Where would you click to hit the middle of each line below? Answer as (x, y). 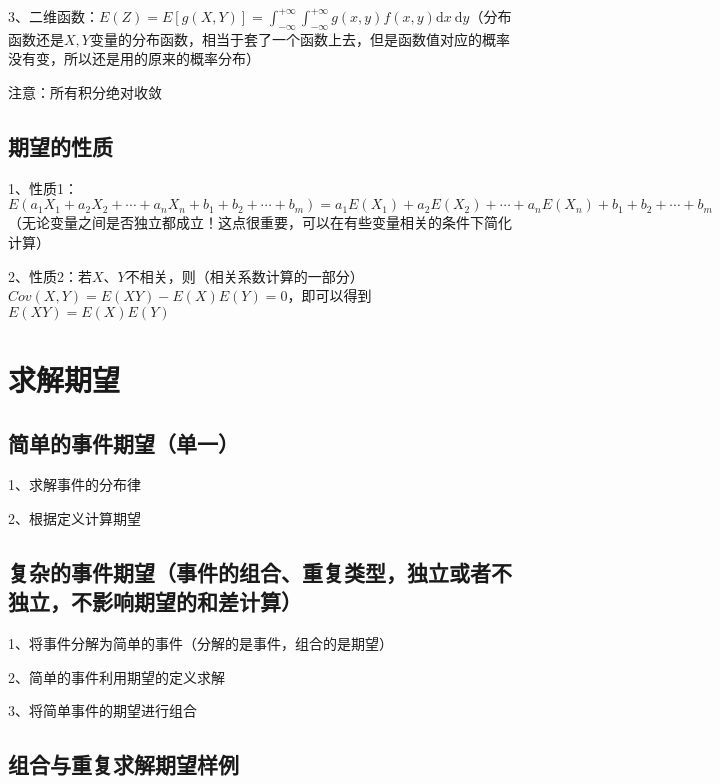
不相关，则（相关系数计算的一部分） (244, 275)
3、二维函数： (53, 16)
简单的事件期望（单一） (123, 442)
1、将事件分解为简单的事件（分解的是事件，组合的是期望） (200, 643)
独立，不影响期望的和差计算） (155, 601)
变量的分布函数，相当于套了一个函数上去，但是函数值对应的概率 (299, 38)
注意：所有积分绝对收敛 (85, 91)
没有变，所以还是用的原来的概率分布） (134, 58)
